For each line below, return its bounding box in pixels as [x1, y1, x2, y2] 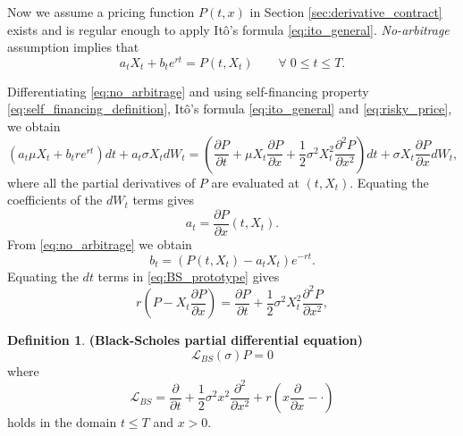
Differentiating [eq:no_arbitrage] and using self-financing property [7, 81, 369, 100]
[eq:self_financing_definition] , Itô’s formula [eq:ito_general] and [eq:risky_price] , [7, 99, 452, 118]
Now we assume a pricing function [7, 3, 195, 21]
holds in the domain [7, 413, 117, 432]
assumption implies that [7, 38, 139, 56]
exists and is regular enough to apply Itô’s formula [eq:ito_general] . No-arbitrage [7, 20, 450, 38]
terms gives [132, 190, 194, 209]
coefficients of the [7, 190, 103, 209]
